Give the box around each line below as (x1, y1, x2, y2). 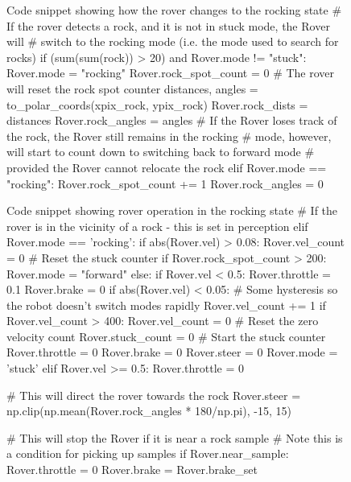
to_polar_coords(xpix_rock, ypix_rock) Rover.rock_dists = (6, 96, 308, 113)
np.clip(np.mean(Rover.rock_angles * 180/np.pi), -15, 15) (6, 402, 291, 419)
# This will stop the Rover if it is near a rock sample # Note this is (6, 429, 343, 446)
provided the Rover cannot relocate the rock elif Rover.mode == (6, 159, 327, 175)
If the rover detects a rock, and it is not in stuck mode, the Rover (6, 17, 330, 34)
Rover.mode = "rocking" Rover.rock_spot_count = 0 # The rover (6, 64, 335, 81)
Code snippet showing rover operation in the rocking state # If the (6, 202, 338, 219)
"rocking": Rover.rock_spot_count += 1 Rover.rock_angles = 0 (6, 175, 324, 192)
